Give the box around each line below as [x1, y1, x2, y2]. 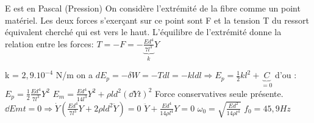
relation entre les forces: [5, 37, 94, 50]
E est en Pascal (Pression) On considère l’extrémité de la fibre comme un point [5, 2, 301, 14]
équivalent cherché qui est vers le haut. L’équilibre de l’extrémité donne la [5, 25, 282, 38]
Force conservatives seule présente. [155, 87, 284, 99]
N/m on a [55, 68, 93, 81]
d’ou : [275, 68, 297, 81]
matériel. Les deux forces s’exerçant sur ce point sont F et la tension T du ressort [5, 13, 309, 26]
